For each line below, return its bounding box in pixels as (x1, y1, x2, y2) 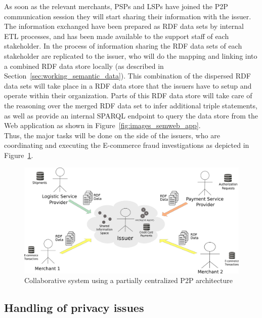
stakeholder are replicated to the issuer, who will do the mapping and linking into (4, 50, 257, 61)
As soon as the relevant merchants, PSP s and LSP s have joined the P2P (4, 1, 228, 11)
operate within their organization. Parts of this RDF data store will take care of (4, 90, 252, 101)
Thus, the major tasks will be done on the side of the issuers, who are (4, 130, 220, 140)
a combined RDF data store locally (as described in (4, 60, 164, 71)
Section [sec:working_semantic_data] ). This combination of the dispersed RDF (4, 70, 251, 81)
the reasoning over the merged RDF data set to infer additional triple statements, (4, 100, 257, 110)
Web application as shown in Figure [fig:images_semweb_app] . (4, 120, 201, 131)
